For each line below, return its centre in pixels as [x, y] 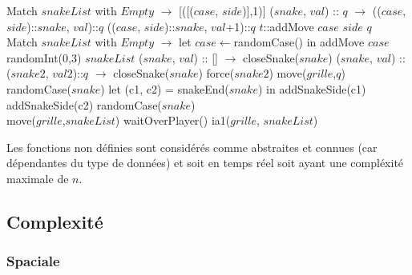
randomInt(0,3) [44, 57]
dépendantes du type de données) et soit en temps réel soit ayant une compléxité [205, 163]
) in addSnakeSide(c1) [312, 88]
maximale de [38, 178]
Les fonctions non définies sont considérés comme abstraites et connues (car [192, 147]
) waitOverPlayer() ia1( [173, 120]
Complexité [55, 221]
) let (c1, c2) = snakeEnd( [165, 88]
